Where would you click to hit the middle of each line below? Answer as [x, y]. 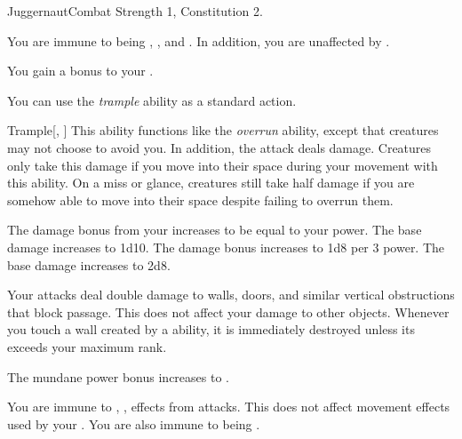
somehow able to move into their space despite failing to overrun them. [200, 200]
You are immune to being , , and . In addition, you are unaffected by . [199, 40]
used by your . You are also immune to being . [134, 423]
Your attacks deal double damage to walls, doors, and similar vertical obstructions [231, 295]
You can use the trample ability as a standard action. [152, 100]
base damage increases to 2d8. [89, 264]
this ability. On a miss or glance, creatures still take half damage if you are [211, 183]
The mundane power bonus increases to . [118, 376]
